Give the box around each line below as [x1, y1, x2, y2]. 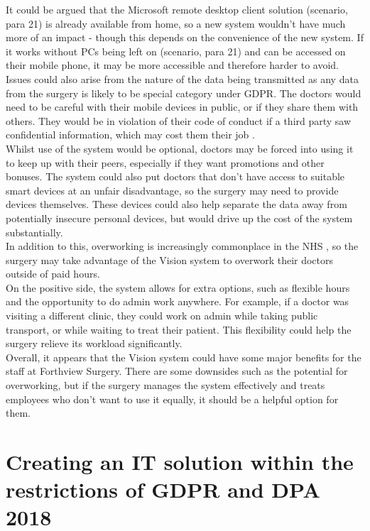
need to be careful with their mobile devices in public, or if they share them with [6, 99, 359, 114]
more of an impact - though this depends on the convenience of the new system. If [6, 30, 364, 45]
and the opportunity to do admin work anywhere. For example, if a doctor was [6, 294, 349, 309]
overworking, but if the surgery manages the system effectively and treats [6, 378, 325, 393]
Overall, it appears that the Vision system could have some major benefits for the [6, 349, 361, 364]
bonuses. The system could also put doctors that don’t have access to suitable [6, 169, 345, 184]
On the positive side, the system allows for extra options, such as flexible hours [6, 280, 350, 295]
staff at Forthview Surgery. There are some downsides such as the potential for [6, 363, 348, 378]
